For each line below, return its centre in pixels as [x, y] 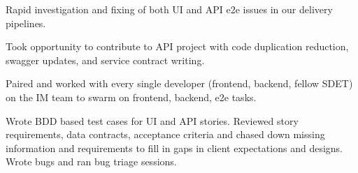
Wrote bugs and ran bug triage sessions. [91, 161]
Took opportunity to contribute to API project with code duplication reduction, [177, 46]
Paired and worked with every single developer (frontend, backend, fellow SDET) [179, 83]
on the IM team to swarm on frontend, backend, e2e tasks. [131, 97]
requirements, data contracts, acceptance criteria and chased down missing [165, 134]
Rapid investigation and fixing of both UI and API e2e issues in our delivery [169, 9]
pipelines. [26, 23]
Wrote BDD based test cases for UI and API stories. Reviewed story [152, 120]
